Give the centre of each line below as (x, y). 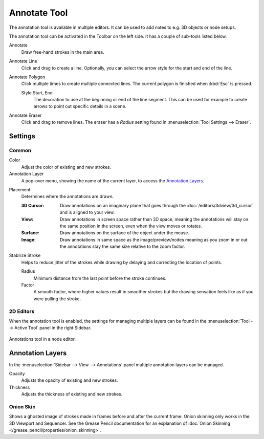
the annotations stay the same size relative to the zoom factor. (122, 246)
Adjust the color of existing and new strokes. (66, 167)
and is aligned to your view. (87, 212)
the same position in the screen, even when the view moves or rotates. (131, 226)
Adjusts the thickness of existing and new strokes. (72, 394)
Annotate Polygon (27, 77)
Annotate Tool (38, 13)
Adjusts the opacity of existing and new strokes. (70, 380)
